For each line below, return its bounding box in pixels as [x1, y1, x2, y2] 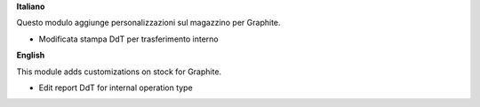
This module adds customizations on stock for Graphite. [16, 66, 222, 77]
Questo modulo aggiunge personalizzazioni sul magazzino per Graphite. [16, 18, 281, 28]
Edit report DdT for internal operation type [38, 82, 193, 93]
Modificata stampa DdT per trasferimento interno [38, 34, 220, 44]
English [16, 50, 45, 61]
